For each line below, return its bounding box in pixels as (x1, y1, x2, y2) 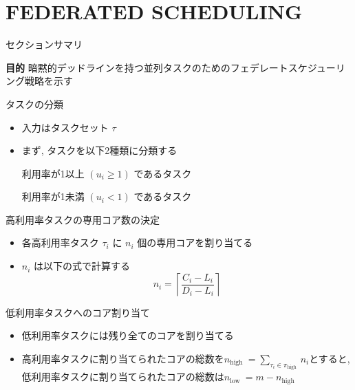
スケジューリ (288, 60, 345, 74)
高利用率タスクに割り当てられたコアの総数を (21, 351, 224, 365)
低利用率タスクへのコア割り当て (6, 305, 150, 319)
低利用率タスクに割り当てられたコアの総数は (21, 369, 224, 384)
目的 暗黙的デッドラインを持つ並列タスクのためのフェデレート (6, 60, 288, 74)
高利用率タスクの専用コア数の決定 (6, 212, 160, 226)
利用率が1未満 (21, 189, 85, 204)
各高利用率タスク (21, 235, 99, 250)
